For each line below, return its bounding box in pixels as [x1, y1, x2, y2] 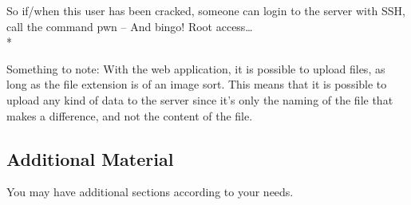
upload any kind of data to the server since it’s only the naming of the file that [6, 91, 393, 108]
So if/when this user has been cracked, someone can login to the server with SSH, [6, 2, 405, 18]
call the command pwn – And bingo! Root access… [6, 18, 253, 34]
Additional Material [6, 146, 174, 171]
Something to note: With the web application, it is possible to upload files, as [6, 60, 385, 77]
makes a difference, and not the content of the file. [6, 107, 253, 124]
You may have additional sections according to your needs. [6, 183, 294, 200]
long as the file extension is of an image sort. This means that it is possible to [6, 76, 387, 93]
